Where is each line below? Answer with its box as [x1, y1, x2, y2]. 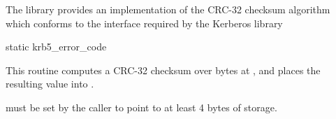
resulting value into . [6, 76, 94, 91]
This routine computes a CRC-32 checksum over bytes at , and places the [6, 62, 321, 77]
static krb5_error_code [6, 39, 107, 54]
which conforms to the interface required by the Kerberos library [6, 15, 283, 30]
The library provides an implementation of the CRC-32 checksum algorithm [6, 2, 330, 16]
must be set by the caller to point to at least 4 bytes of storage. [6, 99, 277, 114]
